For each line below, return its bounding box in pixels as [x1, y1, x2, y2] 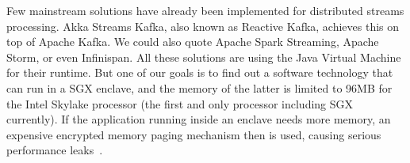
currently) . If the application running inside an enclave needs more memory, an [6, 111, 391, 127]
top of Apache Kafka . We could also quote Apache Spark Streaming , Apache [6, 33, 379, 50]
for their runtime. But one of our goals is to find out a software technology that [6, 64, 393, 81]
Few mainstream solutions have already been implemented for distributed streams [6, 2, 404, 18]
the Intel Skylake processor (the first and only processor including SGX [6, 95, 354, 112]
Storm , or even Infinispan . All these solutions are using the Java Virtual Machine [6, 48, 401, 65]
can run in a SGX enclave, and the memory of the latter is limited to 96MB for [6, 79, 393, 96]
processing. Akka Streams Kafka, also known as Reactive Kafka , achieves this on [6, 17, 400, 34]
